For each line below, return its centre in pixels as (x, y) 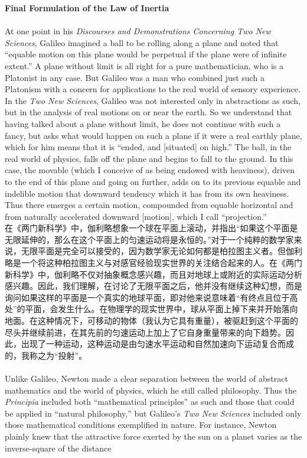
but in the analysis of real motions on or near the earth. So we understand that (148, 112)
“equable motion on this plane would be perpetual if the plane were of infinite (146, 54)
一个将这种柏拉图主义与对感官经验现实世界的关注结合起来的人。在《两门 (161, 263)
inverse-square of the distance (58, 448)
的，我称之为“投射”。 (46, 355)
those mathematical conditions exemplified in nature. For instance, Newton (141, 425)
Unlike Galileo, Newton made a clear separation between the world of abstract (146, 378)
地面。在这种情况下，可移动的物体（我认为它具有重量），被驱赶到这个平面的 (151, 321)
